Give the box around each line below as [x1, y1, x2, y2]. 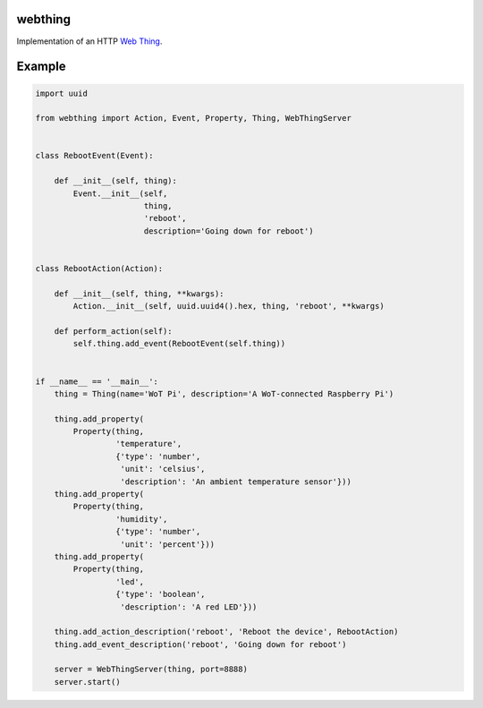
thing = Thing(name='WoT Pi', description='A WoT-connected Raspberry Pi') [54, 388, 394, 398]
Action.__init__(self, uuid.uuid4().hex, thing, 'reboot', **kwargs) [72, 301, 385, 311]
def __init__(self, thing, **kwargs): [54, 288, 225, 299]
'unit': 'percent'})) [120, 539, 215, 550]
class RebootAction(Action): [35, 263, 164, 273]
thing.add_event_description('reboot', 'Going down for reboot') [54, 639, 347, 649]
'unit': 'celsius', [120, 464, 206, 474]
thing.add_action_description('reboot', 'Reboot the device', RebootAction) [54, 627, 399, 637]
